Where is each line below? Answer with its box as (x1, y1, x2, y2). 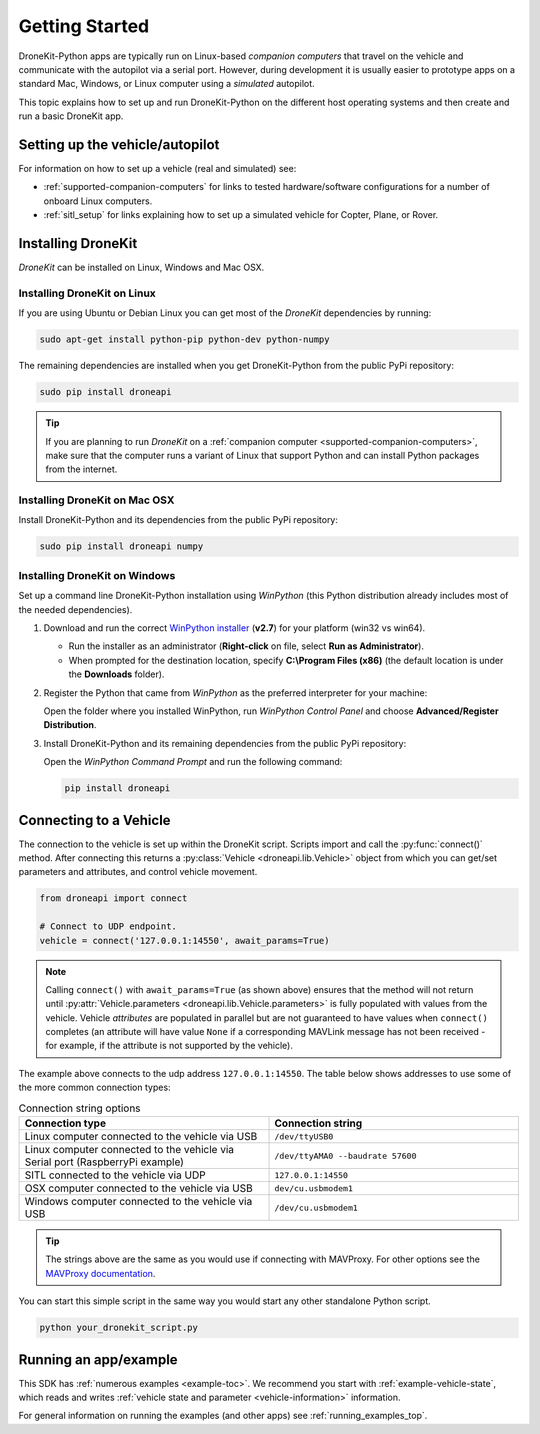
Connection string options (18, 1101, 141, 1115)
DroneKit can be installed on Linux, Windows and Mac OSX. (18, 261, 265, 274)
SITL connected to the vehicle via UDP (24, 1168, 206, 1182)
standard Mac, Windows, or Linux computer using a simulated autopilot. (18, 78, 315, 90)
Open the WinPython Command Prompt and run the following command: (43, 756, 343, 768)
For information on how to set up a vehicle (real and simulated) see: (18, 163, 297, 175)
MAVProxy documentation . (45, 1267, 156, 1279)
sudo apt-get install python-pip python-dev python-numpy (39, 334, 330, 345)
